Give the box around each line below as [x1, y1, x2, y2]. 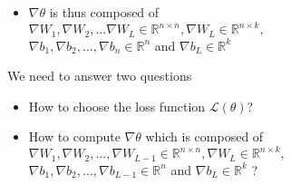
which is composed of [145, 127, 264, 146]
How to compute [28, 127, 121, 146]
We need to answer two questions [7, 66, 192, 85]
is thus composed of [49, 3, 160, 21]
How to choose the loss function [28, 96, 206, 115]
